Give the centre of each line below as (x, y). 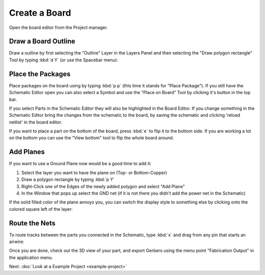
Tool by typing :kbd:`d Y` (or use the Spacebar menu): (64, 60)
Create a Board (40, 13)
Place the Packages (40, 74)
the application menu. (31, 257)
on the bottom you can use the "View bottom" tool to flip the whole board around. (92, 138)
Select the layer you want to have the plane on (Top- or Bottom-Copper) (94, 173)
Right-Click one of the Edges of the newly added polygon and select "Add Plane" (103, 186)
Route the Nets (32, 223)
